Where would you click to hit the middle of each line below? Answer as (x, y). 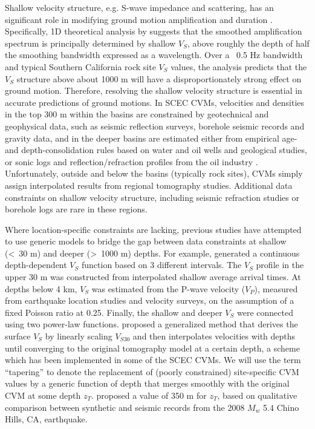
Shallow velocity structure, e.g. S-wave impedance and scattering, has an (139, 7)
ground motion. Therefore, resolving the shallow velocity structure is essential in (154, 90)
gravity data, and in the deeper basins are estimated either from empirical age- (151, 138)
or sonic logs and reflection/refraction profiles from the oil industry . (132, 161)
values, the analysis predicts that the (239, 66)
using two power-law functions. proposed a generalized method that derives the (151, 324)
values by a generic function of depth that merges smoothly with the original (147, 383)
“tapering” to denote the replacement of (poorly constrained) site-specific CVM (152, 371)
